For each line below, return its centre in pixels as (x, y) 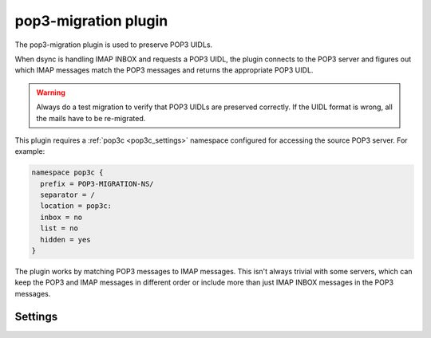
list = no (59, 228)
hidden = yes (65, 240)
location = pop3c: (76, 206)
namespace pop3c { (67, 173)
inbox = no (61, 217)
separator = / (68, 195)
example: (30, 151)
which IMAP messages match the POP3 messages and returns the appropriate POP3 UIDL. (164, 70)
